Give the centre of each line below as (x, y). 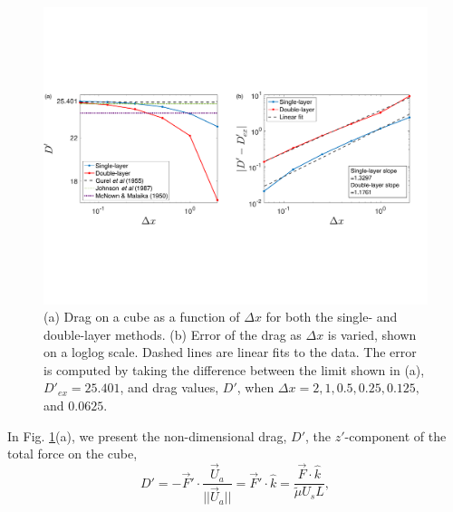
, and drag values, (169, 387)
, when (255, 387)
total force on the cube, (72, 454)
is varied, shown (372, 334)
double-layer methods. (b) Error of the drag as (173, 334)
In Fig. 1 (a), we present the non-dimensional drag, (147, 435)
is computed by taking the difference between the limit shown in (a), (234, 369)
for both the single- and (332, 317)
